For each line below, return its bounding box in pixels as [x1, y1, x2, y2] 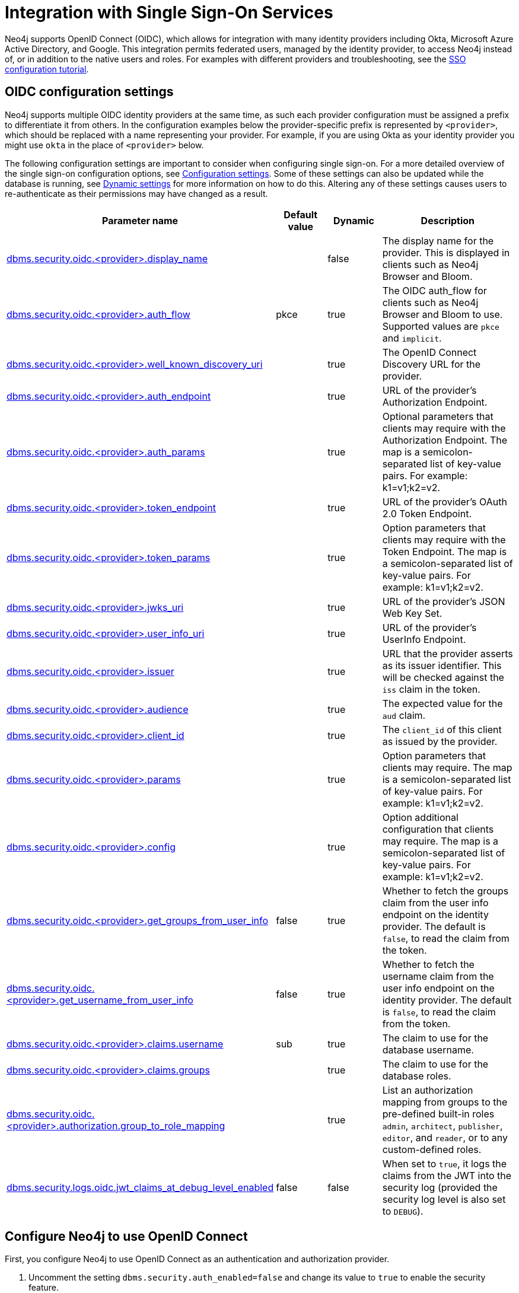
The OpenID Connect [382, 346, 477, 358]
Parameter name [102, 214, 179, 227]
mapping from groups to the [382, 1095, 508, 1108]
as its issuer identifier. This [382, 659, 502, 671]
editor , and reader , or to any [382, 1131, 508, 1144]
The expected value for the [382, 697, 503, 709]
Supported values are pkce [382, 320, 499, 332]
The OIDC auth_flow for [382, 284, 487, 297]
